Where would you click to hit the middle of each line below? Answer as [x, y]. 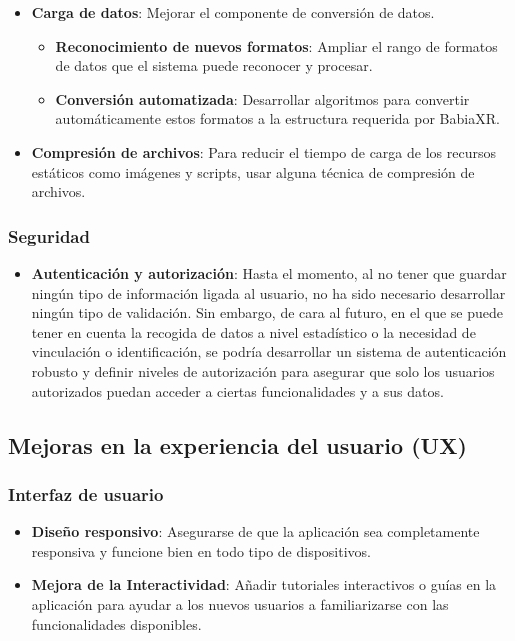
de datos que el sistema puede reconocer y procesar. [214, 65]
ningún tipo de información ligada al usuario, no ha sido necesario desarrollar [268, 292]
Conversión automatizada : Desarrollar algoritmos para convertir [262, 98]
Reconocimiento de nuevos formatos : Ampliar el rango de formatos [276, 45]
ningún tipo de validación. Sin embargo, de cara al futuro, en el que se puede [267, 312]
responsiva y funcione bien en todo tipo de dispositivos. [201, 550]
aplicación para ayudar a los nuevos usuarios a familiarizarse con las [240, 603]
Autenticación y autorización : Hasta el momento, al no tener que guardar [269, 272]
